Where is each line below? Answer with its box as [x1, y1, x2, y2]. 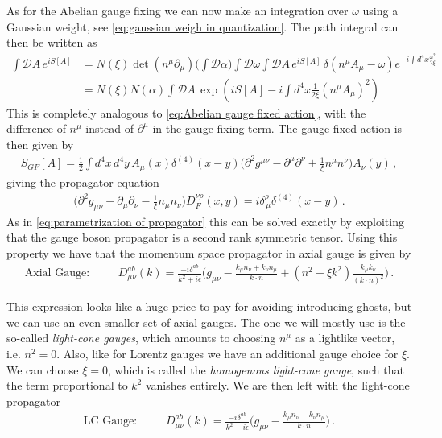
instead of [85, 120, 134, 137]
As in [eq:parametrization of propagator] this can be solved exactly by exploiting [6, 213, 404, 229]
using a [362, 2, 399, 19]
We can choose [6, 361, 79, 378]
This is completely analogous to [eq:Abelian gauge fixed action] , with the [6, 104, 366, 121]
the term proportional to [6, 377, 128, 394]
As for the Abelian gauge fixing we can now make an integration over [6, 2, 349, 19]
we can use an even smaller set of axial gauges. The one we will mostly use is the [6, 313, 406, 330]
